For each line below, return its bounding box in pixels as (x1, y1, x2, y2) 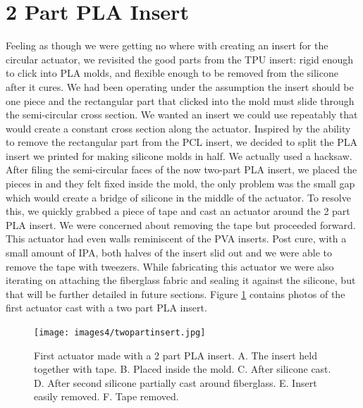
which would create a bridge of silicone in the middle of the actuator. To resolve (6, 190, 351, 204)
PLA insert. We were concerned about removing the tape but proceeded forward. (6, 217, 356, 232)
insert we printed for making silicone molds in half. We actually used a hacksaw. (6, 148, 352, 163)
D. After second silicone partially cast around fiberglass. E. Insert (34, 375, 317, 390)
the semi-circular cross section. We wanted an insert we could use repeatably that (6, 107, 358, 122)
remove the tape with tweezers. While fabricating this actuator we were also (6, 259, 334, 273)
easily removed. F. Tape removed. (34, 389, 179, 404)
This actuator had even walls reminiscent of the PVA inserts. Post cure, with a (6, 231, 347, 246)
